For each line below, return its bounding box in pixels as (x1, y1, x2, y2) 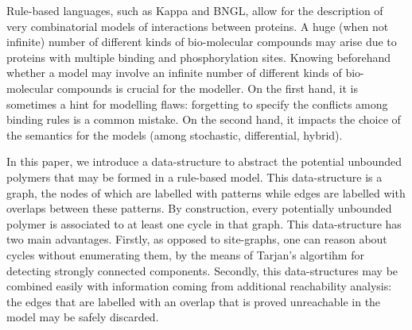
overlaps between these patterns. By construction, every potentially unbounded (6, 200, 392, 217)
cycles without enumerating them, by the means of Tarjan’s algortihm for (6, 246, 364, 263)
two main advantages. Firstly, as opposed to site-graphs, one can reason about (6, 231, 387, 247)
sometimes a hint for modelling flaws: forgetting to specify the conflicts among (6, 95, 388, 112)
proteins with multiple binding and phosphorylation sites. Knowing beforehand (6, 48, 391, 65)
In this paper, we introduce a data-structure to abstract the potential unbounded (6, 153, 402, 170)
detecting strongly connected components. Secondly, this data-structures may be (6, 262, 398, 278)
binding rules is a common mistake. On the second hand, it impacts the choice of (6, 111, 401, 128)
